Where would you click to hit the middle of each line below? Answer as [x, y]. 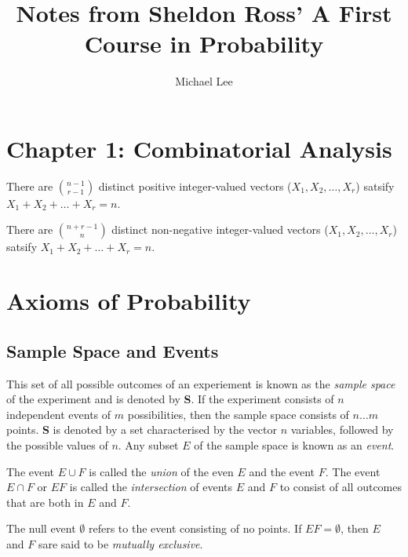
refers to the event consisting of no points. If [195, 528]
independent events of [59, 414]
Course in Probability [204, 44]
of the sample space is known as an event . [294, 444]
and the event [282, 471]
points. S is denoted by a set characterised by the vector [142, 430]
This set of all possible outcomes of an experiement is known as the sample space [201, 383]
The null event [41, 528]
